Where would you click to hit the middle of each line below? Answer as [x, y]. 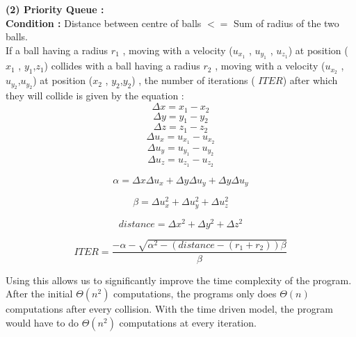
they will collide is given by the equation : [95, 96]
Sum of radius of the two [286, 23]
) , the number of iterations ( [193, 80]
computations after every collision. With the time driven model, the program [169, 309]
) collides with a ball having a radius [122, 66]
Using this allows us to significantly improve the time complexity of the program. [179, 280]
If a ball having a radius [57, 50]
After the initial [39, 294]
